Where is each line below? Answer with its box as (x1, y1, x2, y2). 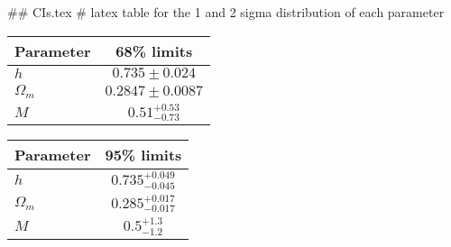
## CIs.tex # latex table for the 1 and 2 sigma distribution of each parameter (7, 3, 445, 21)
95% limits (105, 144, 182, 166)
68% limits (115, 40, 193, 61)
